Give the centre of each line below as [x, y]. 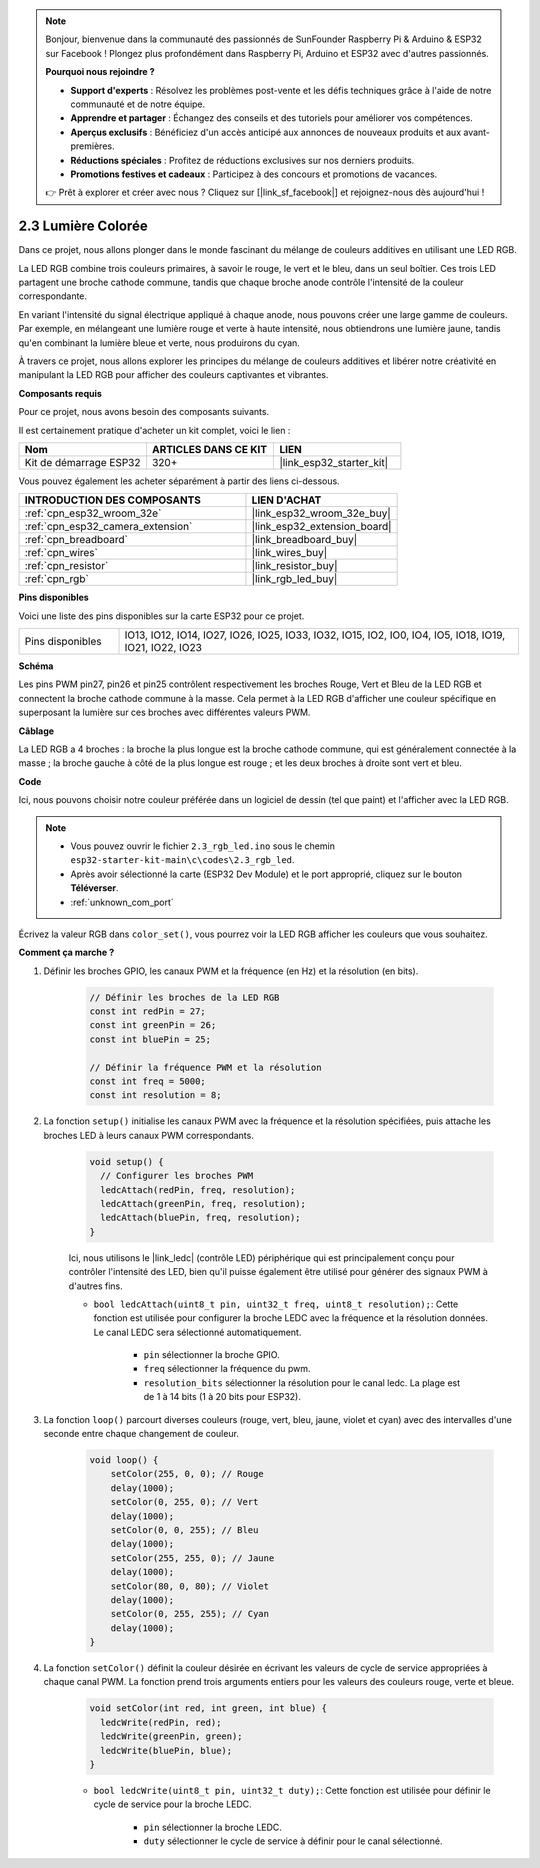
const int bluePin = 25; [150, 1039]
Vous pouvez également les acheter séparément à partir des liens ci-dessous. [179, 481]
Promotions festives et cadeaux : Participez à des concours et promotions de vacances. [254, 174]
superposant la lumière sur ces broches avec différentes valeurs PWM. [164, 712]
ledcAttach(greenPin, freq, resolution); [203, 1203]
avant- [476, 132]
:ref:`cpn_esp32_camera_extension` [108, 527]
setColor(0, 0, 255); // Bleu [184, 1529]
